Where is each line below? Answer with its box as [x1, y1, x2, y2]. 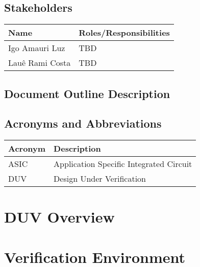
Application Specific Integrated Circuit [54, 158, 192, 170]
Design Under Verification [54, 173, 146, 185]
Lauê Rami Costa [8, 57, 71, 69]
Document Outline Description [4, 85, 170, 101]
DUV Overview [4, 206, 115, 227]
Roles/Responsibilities [79, 27, 170, 39]
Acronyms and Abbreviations [4, 115, 162, 131]
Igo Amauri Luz [8, 42, 65, 54]
